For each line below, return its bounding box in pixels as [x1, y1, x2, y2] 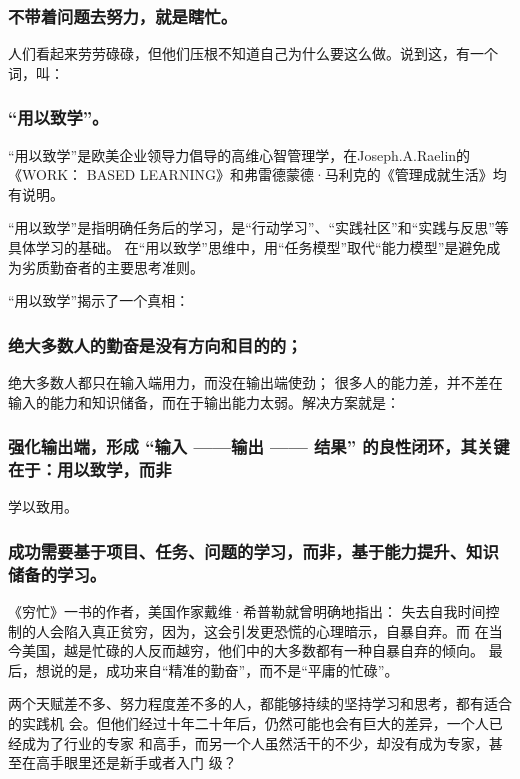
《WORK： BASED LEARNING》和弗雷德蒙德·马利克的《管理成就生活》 [8, 164, 493, 185]
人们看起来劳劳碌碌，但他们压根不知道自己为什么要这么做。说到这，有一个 [8, 43, 498, 64]
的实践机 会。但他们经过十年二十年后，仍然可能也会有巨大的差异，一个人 [8, 713, 489, 734]
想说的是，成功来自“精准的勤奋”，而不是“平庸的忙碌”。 [35, 659, 399, 680]
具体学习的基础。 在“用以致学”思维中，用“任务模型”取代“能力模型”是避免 [8, 237, 487, 257]
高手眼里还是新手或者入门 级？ [35, 752, 237, 773]
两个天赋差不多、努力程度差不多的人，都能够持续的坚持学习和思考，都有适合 [8, 693, 512, 714]
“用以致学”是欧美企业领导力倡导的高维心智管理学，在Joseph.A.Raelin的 [8, 144, 471, 165]
